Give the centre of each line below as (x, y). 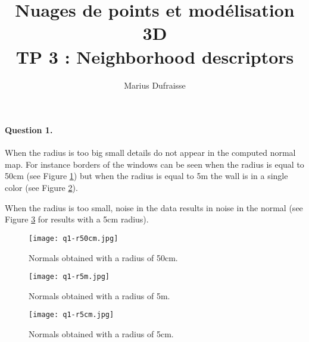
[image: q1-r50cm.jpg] (74, 238)
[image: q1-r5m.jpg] (69, 277)
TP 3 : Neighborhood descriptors (155, 56)
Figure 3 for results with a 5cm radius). (77, 219)
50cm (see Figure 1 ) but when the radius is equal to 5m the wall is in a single (146, 176)
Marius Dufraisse (155, 85)
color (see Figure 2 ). (41, 188)
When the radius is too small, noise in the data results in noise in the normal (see (154, 207)
